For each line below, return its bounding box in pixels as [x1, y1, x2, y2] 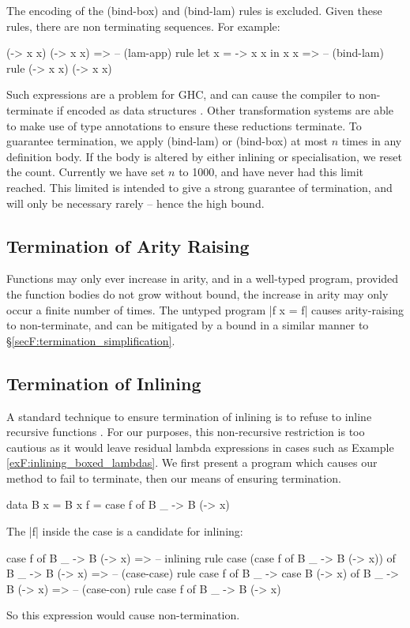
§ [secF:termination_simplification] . [6, 332, 175, 348]
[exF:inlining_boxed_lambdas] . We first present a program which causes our [6, 454, 378, 471]
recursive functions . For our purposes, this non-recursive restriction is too [6, 423, 365, 440]
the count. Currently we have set [6, 164, 165, 180]
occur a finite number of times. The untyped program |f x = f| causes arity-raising [6, 301, 404, 318]
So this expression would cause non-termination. [6, 607, 240, 623]
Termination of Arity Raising [6, 233, 250, 258]
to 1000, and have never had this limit [179, 164, 363, 180]
